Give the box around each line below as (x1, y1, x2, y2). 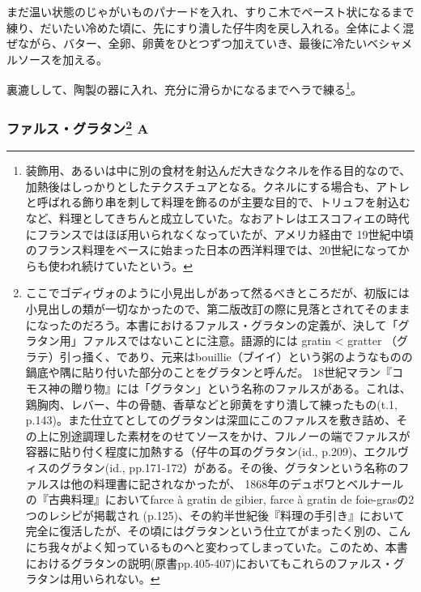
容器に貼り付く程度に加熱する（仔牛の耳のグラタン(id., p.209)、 (25, 443, 364, 460)
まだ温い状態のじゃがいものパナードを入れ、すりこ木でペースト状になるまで (6, 3, 415, 19)
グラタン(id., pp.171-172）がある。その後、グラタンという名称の (59, 458, 398, 475)
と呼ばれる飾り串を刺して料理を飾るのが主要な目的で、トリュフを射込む (25, 194, 410, 211)
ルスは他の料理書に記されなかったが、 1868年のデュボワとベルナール (36, 475, 404, 492)
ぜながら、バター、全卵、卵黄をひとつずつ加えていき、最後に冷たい (6, 35, 368, 52)
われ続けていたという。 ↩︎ (59, 257, 193, 274)
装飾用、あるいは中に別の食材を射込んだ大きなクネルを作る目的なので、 (25, 162, 411, 179)
